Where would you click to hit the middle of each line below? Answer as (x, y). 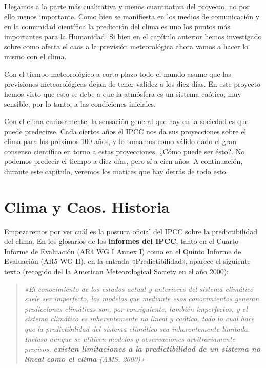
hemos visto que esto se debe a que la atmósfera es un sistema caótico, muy (123, 94)
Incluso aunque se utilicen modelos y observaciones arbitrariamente (130, 339)
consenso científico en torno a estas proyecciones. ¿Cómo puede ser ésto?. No (125, 151)
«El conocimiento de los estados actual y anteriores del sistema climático (139, 288)
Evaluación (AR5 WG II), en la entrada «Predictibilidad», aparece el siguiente (127, 261)
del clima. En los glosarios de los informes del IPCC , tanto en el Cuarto (121, 241)
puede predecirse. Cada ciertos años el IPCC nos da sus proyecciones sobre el (125, 131)
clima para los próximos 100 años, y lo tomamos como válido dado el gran (120, 141)
